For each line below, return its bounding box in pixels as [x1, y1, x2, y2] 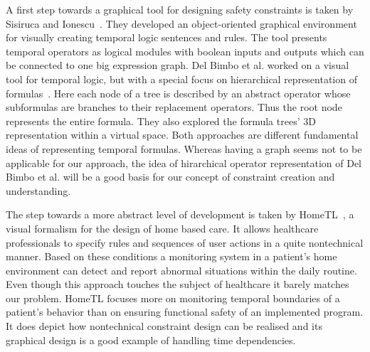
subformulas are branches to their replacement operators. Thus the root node [6, 100, 342, 114]
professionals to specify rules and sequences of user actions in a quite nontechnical [6, 235, 364, 250]
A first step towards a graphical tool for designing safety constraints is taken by [6, 2, 354, 16]
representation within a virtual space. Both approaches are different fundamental [6, 127, 359, 142]
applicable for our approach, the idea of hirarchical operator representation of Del [6, 155, 362, 170]
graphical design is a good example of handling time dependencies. [6, 332, 296, 347]
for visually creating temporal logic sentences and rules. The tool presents [6, 30, 327, 45]
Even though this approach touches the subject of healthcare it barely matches [6, 277, 349, 292]
